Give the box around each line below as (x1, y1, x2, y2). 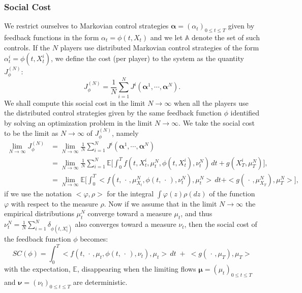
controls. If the (4, 42, 50, 52)
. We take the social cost (178, 117, 255, 128)
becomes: (80, 233, 108, 244)
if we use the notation (4, 188, 72, 198)
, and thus (180, 208, 213, 219)
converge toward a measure (87, 208, 172, 219)
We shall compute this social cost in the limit (4, 97, 145, 108)
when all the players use (173, 97, 249, 108)
